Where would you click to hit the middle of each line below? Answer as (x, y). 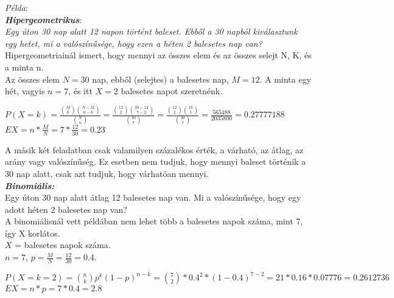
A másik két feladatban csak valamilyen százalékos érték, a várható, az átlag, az (154, 149)
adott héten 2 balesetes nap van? (66, 209)
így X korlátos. (33, 233)
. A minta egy (285, 79)
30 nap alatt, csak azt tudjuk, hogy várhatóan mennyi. (107, 173)
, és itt (80, 91)
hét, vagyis (25, 91)
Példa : (16, 7)
